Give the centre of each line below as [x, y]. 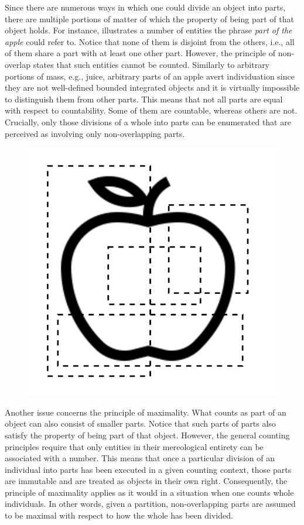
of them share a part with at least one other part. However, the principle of [140, 53]
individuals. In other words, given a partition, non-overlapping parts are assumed [150, 504]
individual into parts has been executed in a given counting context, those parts [148, 469]
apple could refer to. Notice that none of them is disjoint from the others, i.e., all [150, 41]
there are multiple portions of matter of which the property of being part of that [149, 18]
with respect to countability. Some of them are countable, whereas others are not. [151, 110]
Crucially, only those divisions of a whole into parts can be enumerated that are [148, 121]
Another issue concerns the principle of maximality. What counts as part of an [146, 412]
